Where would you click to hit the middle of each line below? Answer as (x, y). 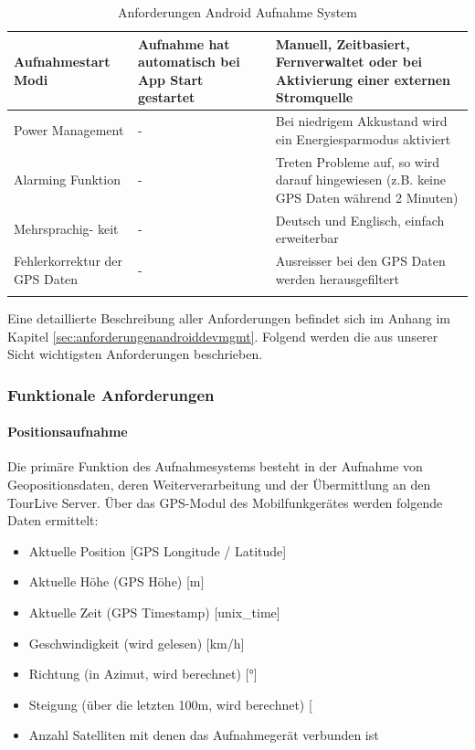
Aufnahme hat (184, 43)
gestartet (166, 97)
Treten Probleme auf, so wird (358, 161)
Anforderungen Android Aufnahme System (237, 12)
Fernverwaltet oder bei (348, 62)
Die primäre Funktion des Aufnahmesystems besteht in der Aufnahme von (215, 466)
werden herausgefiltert (337, 278)
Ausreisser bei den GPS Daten (360, 261)
